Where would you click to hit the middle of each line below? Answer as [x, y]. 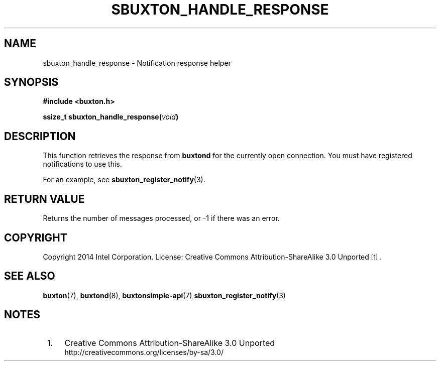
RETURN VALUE [44, 199]
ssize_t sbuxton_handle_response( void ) [111, 117]
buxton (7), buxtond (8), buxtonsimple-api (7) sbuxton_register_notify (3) [164, 295]
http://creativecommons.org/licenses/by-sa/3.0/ [144, 352]
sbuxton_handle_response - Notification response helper [137, 63]
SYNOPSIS [31, 82]
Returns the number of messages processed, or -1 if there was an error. [161, 218]
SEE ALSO [30, 276]
